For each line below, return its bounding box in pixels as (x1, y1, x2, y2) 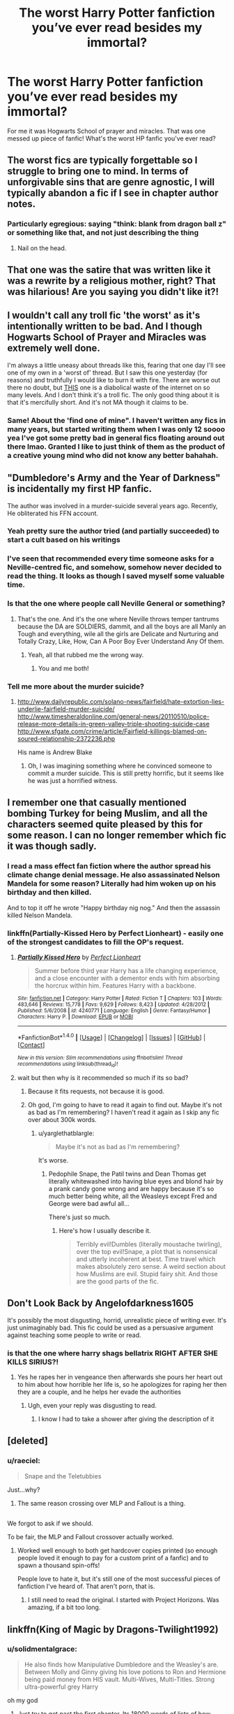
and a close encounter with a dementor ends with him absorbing (34, 974, 220, 982)
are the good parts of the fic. (76, 1277, 159, 1285)
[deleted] (7, 1435, 49, 1447)
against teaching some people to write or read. (7, 1330, 141, 1339)
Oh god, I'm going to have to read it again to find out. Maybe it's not (27, 1100, 223, 1109)
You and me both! (38, 664, 89, 672)
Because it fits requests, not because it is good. (27, 1087, 165, 1095)
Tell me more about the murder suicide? (7, 682, 145, 691)
